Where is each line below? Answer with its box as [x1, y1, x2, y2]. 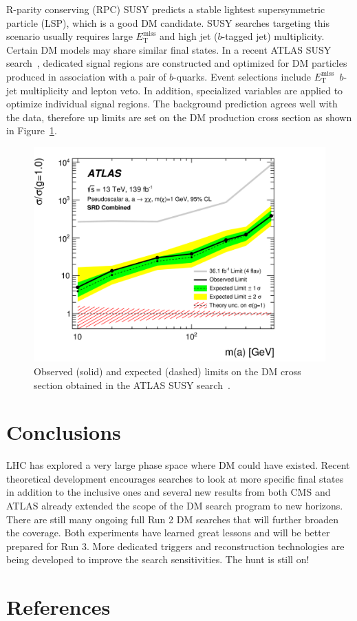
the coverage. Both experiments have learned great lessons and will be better [6, 525, 330, 540]
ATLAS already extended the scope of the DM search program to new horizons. [6, 498, 343, 512]
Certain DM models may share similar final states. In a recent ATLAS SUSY [6, 42, 332, 56]
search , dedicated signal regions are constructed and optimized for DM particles [6, 56, 347, 70]
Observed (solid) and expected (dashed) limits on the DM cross [34, 364, 301, 378]
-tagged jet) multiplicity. [221, 29, 325, 43]
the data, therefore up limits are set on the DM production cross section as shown [6, 109, 352, 124]
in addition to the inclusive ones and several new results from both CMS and [6, 485, 331, 499]
